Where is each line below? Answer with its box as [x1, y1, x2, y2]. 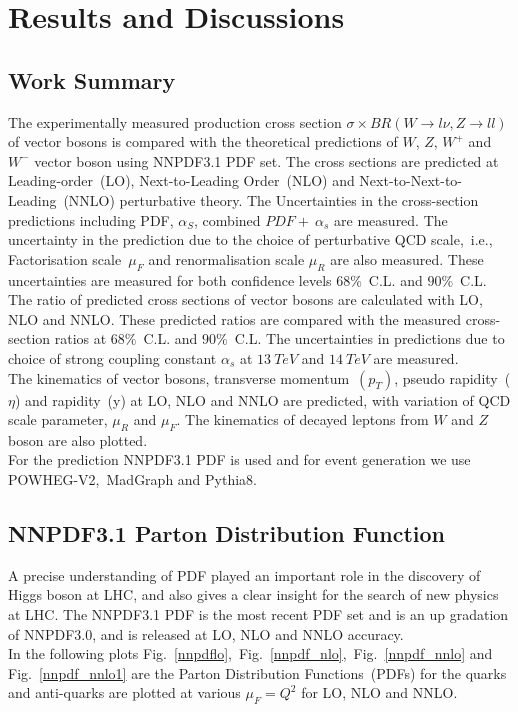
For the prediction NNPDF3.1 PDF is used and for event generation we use [8, 449, 471, 470]
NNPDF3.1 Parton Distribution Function [8, 518, 445, 549]
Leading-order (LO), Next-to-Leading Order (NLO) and [8, 170, 355, 191]
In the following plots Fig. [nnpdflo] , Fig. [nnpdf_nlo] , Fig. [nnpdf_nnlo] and [8, 643, 493, 664]
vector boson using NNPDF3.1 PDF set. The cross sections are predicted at [34, 150, 499, 171]
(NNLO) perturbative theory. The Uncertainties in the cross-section [63, 189, 479, 210]
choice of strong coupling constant [8, 347, 217, 368]
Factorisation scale [8, 248, 122, 269]
